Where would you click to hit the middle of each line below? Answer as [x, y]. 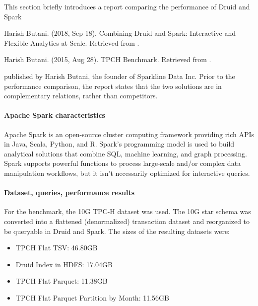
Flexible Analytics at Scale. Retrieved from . [72, 42]
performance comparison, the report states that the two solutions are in [113, 86]
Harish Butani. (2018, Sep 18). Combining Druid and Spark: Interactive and [120, 33]
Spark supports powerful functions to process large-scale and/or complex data [123, 163]
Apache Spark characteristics [55, 115]
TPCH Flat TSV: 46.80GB [57, 248]
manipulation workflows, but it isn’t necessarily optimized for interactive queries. [127, 173]
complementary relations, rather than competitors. [81, 96]
